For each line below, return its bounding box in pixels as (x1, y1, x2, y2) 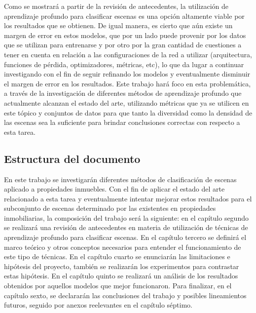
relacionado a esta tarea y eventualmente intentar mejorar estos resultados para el (4, 193, 252, 203)
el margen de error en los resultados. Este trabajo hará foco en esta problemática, (4, 78, 251, 88)
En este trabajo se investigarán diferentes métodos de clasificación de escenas (4, 174, 237, 184)
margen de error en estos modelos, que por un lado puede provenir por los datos (4, 30, 246, 40)
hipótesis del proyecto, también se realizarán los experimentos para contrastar (4, 261, 239, 271)
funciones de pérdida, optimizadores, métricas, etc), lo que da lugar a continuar (4, 59, 244, 69)
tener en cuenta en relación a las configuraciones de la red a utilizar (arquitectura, (4, 49, 252, 59)
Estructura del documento (4, 151, 141, 166)
